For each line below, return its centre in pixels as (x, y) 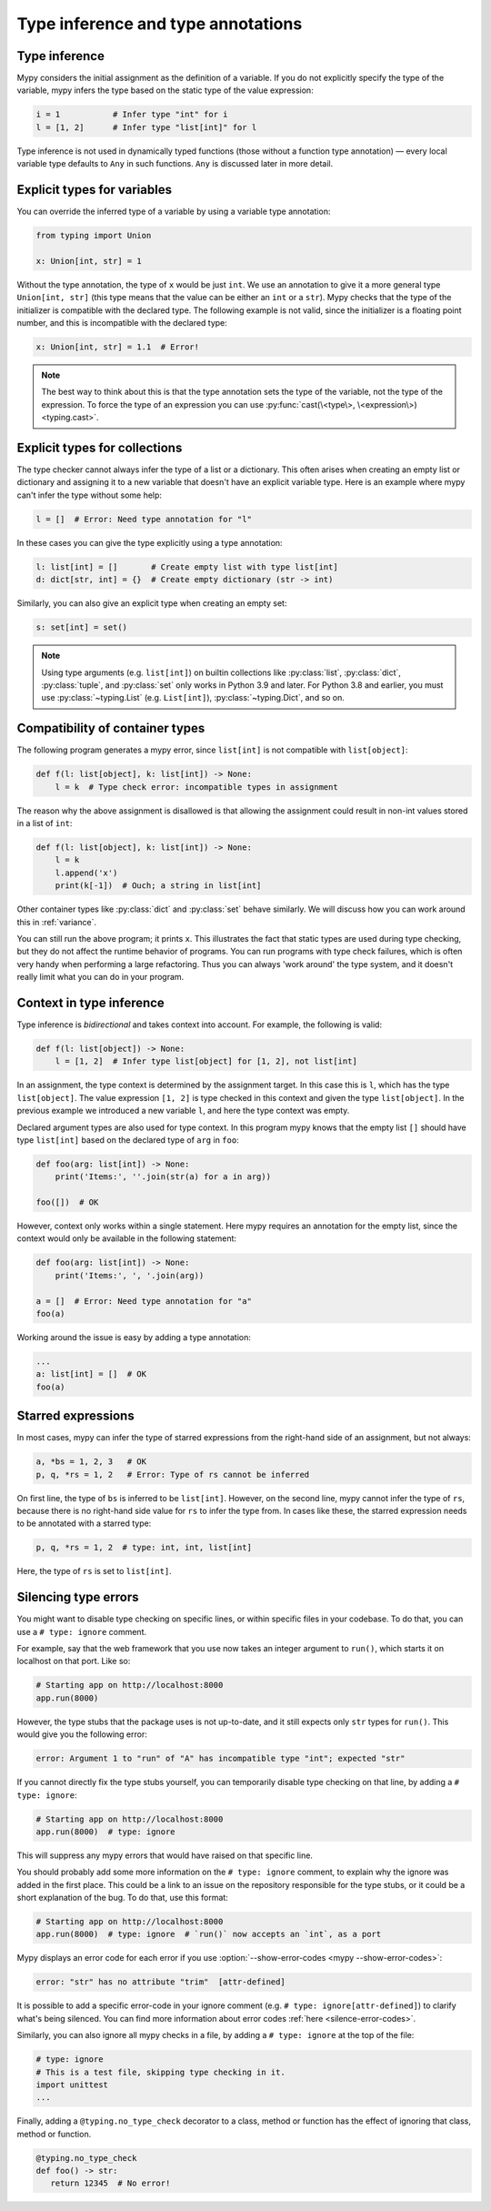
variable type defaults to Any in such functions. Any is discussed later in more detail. (175, 164)
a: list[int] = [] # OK (91, 1374)
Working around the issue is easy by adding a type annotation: (134, 1337)
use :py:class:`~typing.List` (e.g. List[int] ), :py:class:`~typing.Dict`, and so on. (193, 698)
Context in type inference (91, 1002)
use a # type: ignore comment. (82, 1631)
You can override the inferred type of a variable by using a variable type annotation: (174, 212)
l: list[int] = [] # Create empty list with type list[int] (187, 567)
